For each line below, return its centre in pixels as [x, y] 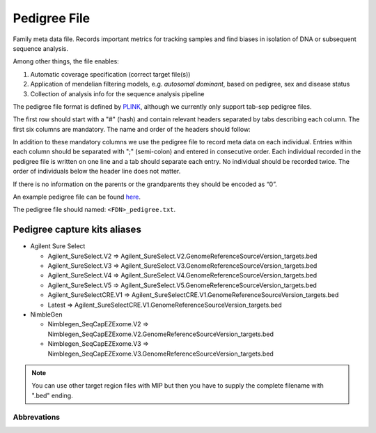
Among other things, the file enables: [66, 61]
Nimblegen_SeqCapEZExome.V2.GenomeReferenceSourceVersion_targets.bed [161, 334]
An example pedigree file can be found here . [77, 197]
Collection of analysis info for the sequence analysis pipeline [117, 93]
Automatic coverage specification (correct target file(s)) [110, 74]
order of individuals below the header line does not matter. [97, 172]
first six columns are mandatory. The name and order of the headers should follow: [132, 129]
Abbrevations [37, 417]
